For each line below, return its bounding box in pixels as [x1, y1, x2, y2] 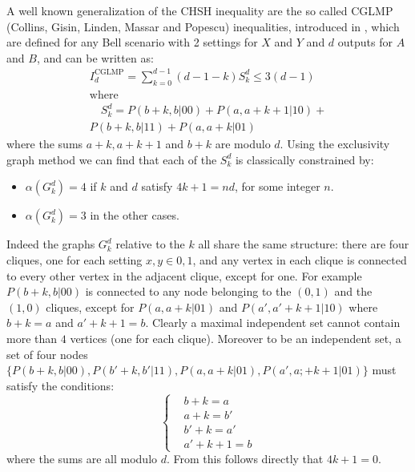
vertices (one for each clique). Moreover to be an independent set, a [70, 330, 401, 347]
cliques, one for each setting [6, 252, 143, 268]
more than [6, 330, 58, 347]
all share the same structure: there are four [198, 236, 409, 252]
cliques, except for [46, 298, 135, 315]
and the [334, 283, 373, 300]
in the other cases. [90, 207, 179, 224]
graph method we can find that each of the [6, 151, 217, 167]
